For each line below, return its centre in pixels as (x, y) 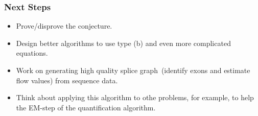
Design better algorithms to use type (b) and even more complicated (123, 43)
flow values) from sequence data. (67, 80)
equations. (32, 53)
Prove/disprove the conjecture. (64, 26)
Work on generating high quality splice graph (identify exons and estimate (133, 70)
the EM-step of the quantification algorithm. (86, 107)
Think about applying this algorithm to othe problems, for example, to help (135, 97)
